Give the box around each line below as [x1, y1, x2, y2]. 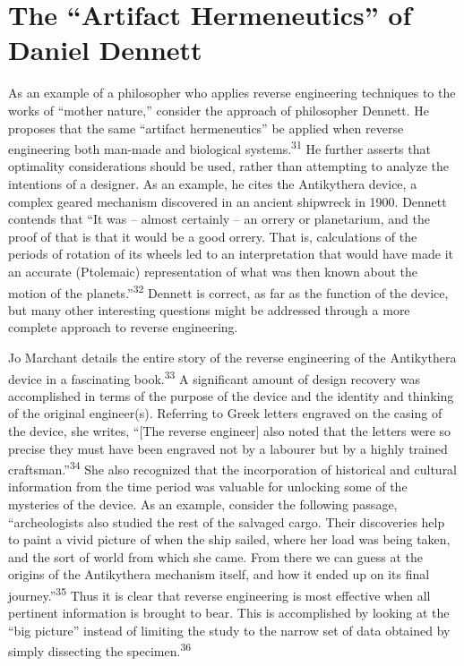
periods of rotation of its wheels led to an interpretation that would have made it [8, 244, 454, 263]
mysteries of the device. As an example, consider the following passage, [8, 495, 398, 513]
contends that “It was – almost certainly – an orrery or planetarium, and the [8, 209, 431, 228]
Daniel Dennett [8, 31, 202, 68]
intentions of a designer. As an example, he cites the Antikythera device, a [8, 174, 417, 192]
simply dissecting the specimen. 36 [8, 639, 192, 661]
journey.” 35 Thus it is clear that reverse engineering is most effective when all [8, 583, 431, 604]
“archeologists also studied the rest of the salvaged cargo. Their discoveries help [8, 512, 445, 531]
